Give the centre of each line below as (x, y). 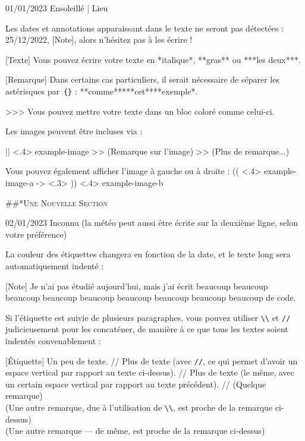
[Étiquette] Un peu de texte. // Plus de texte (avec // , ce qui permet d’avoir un (152, 360)
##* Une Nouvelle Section (56, 202)
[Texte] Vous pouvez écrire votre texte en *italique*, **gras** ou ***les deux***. (153, 59)
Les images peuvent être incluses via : (74, 131)
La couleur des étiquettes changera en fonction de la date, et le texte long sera (148, 254)
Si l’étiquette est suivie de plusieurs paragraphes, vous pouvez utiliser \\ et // (148, 317)
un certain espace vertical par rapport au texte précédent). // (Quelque (136, 384)
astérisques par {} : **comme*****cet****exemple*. (102, 91)
